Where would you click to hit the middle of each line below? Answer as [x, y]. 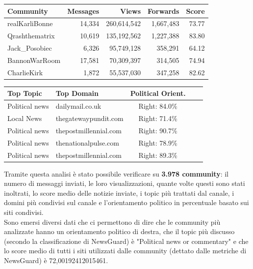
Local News [25, 118]
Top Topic [25, 93]
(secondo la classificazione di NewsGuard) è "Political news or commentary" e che [126, 241]
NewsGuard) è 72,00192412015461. [56, 260]
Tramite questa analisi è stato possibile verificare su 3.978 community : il [116, 173]
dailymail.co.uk [78, 106]
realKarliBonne [30, 23]
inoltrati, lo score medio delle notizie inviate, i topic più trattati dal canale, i [119, 193]
